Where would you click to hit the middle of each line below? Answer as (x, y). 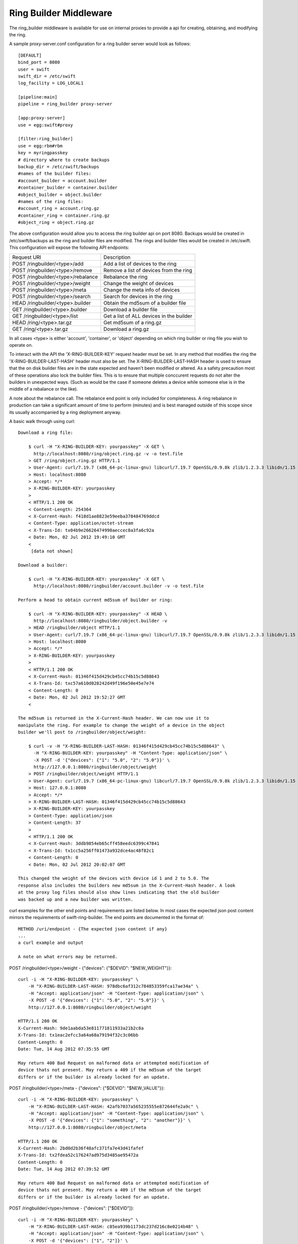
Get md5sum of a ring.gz (133, 322)
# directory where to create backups (64, 160)
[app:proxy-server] (42, 118)
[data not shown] (52, 551)
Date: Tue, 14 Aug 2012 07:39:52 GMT (64, 1169)
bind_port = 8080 (39, 62)
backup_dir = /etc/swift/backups (59, 166)
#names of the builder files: (55, 174)
